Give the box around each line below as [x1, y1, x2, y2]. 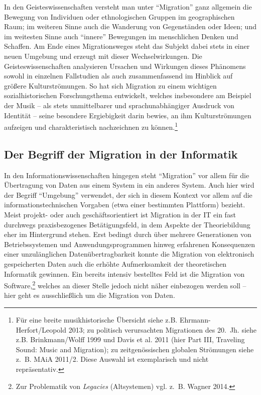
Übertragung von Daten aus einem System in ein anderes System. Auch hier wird [4, 180, 254, 190]
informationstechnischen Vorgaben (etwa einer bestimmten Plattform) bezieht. [4, 199, 245, 210]
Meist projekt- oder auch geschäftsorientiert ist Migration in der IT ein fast [4, 209, 236, 219]
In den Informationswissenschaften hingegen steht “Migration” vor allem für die [4, 170, 249, 180]
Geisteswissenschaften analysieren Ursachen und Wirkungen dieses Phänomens [4, 60, 246, 71]
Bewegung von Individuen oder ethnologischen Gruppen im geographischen [4, 11, 235, 22]
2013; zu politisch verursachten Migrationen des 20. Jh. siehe [68, 324, 257, 335]
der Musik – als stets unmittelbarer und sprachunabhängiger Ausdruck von [4, 100, 234, 110]
